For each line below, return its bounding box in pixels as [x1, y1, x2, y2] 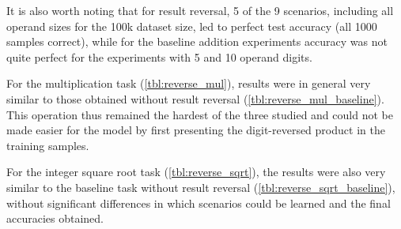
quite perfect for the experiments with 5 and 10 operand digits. [6, 48, 312, 65]
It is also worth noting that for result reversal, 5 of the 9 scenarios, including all [6, 2, 394, 18]
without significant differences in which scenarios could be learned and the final [6, 194, 391, 211]
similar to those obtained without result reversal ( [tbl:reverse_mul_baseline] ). [6, 90, 384, 107]
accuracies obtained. [6, 210, 104, 227]
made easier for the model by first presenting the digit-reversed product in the [6, 122, 385, 138]
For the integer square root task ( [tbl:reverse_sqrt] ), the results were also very [6, 163, 386, 180]
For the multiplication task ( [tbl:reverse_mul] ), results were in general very [6, 75, 371, 92]
